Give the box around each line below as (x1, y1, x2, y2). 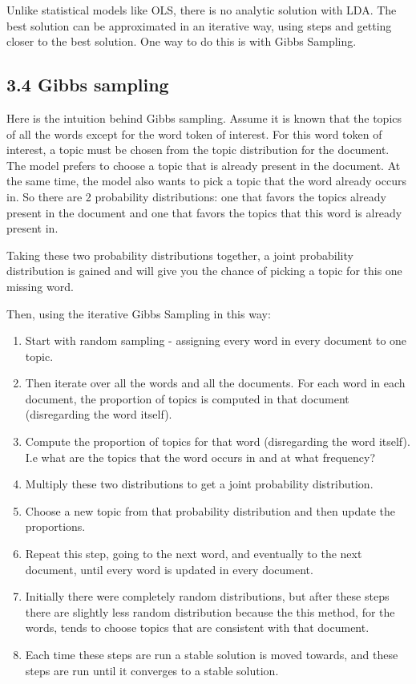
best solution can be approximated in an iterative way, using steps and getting (6, 17, 392, 34)
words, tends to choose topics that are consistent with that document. (25, 619, 370, 636)
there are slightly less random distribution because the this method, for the (25, 603, 395, 620)
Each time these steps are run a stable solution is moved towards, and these (25, 646, 398, 663)
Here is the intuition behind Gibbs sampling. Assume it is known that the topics (6, 109, 402, 126)
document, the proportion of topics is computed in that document (25, 390, 349, 407)
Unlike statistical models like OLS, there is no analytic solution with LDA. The (6, 2, 397, 18)
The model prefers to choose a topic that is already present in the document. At (6, 156, 401, 173)
